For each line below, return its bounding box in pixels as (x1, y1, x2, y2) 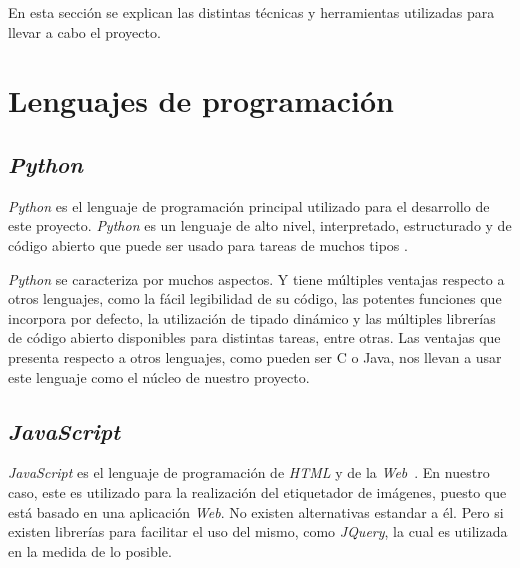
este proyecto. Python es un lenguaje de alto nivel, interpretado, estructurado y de (8, 215, 512, 236)
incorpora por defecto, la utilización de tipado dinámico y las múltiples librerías (8, 307, 496, 328)
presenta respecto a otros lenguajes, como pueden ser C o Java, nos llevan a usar (8, 346, 502, 367)
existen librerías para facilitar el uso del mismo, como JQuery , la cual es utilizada (8, 521, 508, 542)
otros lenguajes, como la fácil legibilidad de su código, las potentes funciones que (8, 288, 502, 309)
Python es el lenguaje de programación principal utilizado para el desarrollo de (8, 195, 490, 216)
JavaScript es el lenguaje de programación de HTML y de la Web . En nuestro (8, 462, 490, 483)
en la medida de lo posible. (8, 540, 172, 561)
